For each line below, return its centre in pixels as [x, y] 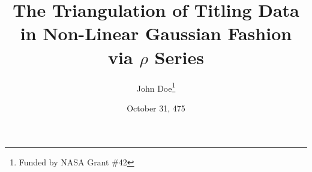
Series [179, 57]
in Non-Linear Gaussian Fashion [156, 33]
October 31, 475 [156, 108]
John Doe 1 [156, 87]
